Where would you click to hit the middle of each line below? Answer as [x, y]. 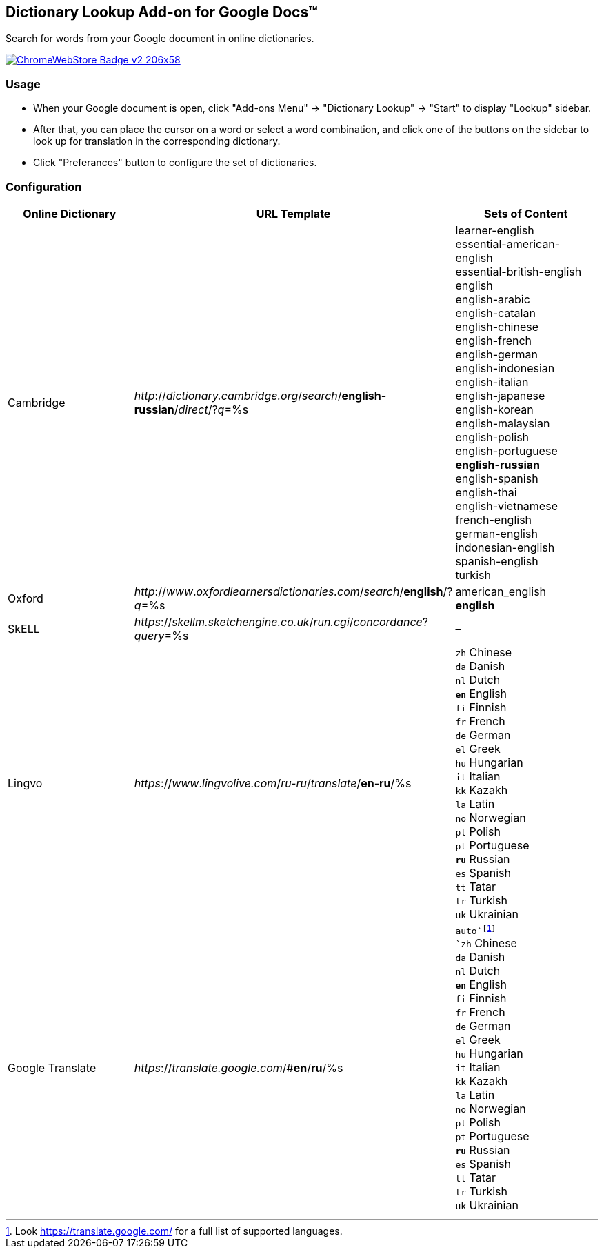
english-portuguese [506, 451]
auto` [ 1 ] [476, 930]
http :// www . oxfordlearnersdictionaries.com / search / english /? [293, 591]
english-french [494, 340]
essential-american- [508, 244]
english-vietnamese [506, 506]
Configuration [44, 186]
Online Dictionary [70, 213]
